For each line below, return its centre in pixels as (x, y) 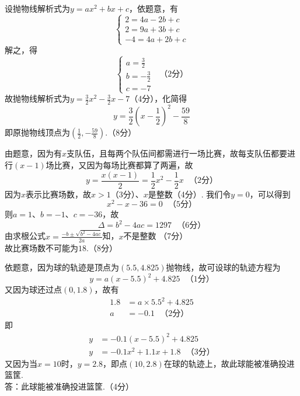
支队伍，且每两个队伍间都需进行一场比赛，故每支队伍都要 (177, 153)
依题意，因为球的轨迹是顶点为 (62, 267)
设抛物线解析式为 (37, 8)
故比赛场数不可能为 (41, 247)
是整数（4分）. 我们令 (189, 194)
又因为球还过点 (33, 289)
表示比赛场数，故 (59, 194)
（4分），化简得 (158, 98)
